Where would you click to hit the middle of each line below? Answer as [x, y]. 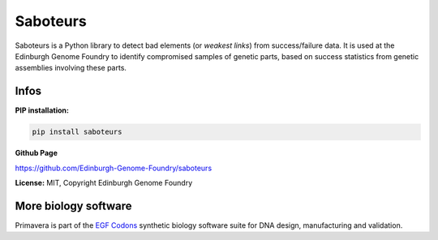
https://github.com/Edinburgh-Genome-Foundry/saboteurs [114, 168]
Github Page [36, 153]
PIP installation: [42, 110]
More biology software [74, 206]
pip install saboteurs [77, 132]
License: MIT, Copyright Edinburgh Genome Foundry [104, 182]
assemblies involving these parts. [71, 68]
